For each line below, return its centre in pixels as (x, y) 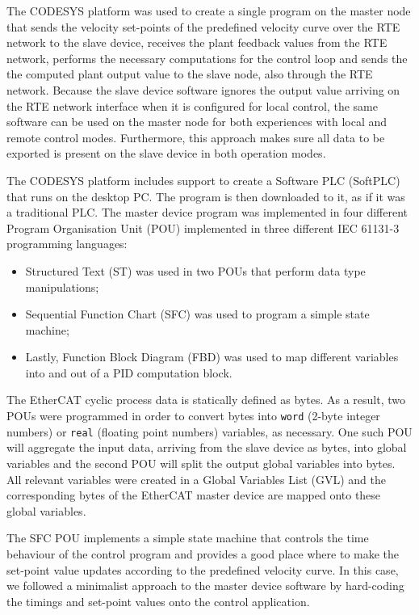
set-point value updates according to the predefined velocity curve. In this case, (203, 569)
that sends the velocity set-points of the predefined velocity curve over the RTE (203, 26)
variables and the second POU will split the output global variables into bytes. (201, 463)
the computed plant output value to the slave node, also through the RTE (190, 74)
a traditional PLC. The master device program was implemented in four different (207, 212)
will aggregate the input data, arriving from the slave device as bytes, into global (207, 447)
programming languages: (67, 244)
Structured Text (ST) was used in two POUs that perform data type (195, 270)
